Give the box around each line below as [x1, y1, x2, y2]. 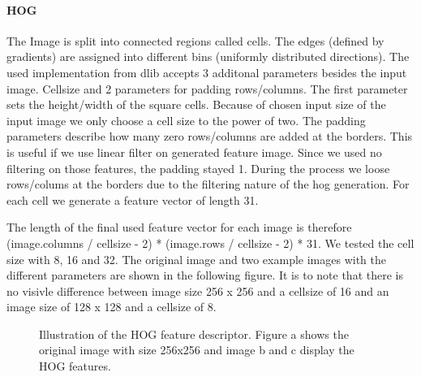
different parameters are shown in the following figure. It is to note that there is [6, 266, 403, 284]
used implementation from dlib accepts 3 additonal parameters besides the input [6, 63, 407, 80]
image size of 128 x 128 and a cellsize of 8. [6, 298, 217, 315]
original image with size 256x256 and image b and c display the [39, 341, 354, 358]
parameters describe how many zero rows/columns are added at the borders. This [6, 128, 413, 145]
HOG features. [39, 357, 111, 375]
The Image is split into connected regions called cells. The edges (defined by [6, 32, 384, 49]
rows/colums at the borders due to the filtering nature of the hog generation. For [6, 175, 410, 193]
